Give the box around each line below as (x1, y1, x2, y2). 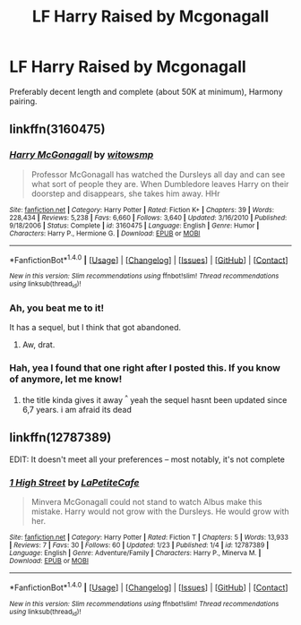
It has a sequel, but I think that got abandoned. (9, 321, 182, 332)
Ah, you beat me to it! (9, 302, 105, 314)
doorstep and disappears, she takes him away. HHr (30, 188, 221, 199)
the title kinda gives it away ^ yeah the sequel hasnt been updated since (21, 393, 288, 405)
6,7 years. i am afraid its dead (21, 404, 133, 415)
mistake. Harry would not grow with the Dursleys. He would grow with (30, 506, 289, 517)
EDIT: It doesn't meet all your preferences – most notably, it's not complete (9, 454, 285, 465)
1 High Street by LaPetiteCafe (9, 476, 140, 489)
